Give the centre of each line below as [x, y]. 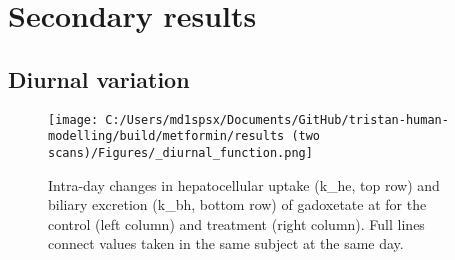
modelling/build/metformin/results [166, 136]
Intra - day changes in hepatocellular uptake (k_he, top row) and [244, 184]
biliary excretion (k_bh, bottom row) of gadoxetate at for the [237, 204]
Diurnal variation [99, 78]
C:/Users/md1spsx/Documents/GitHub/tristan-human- [277, 119]
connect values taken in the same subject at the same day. [226, 243]
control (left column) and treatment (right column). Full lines [236, 223]
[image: [73, 119]
